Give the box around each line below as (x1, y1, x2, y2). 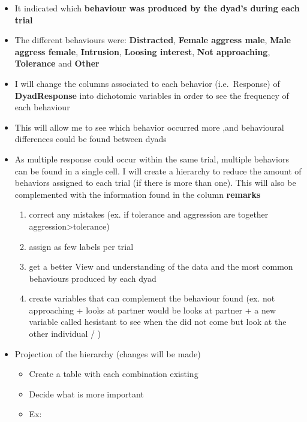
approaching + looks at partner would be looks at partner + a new (29, 303, 276, 316)
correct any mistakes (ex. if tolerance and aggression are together (29, 208, 269, 221)
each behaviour (14, 101, 70, 113)
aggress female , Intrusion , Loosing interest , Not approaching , (14, 45, 270, 58)
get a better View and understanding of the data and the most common (29, 260, 293, 273)
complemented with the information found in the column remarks (14, 188, 261, 200)
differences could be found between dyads (14, 132, 167, 145)
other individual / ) (29, 327, 101, 340)
